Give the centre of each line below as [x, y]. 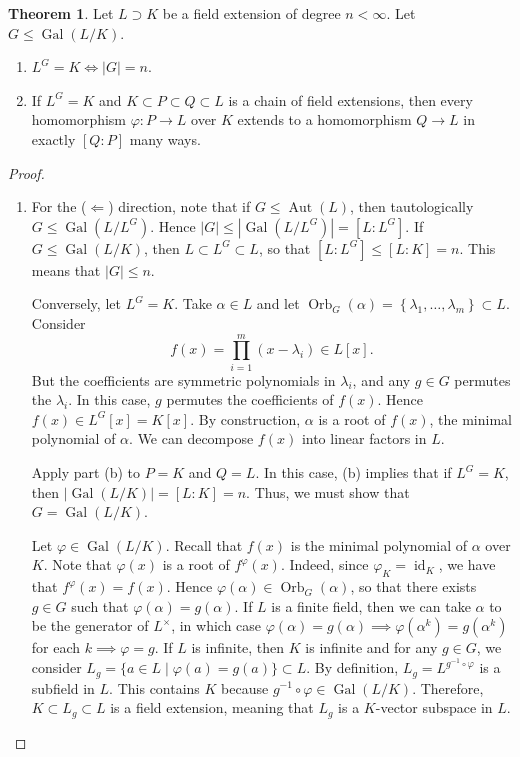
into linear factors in [364, 438]
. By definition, [352, 667]
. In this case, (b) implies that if [353, 472]
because [245, 687]
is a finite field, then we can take [371, 605]
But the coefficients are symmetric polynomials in [183, 379]
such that [100, 605]
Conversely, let [76, 303]
